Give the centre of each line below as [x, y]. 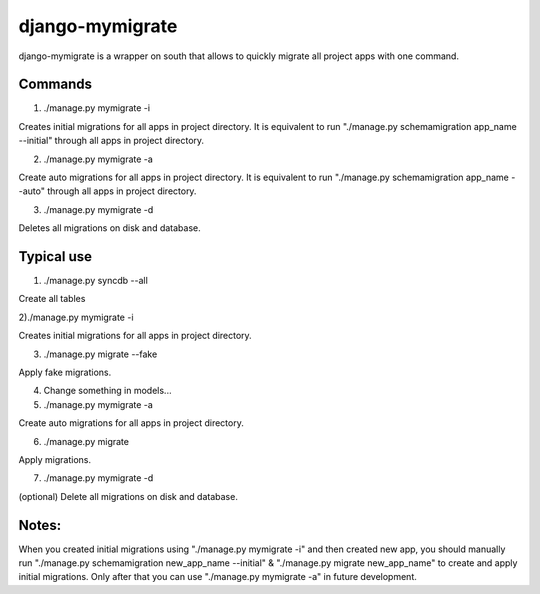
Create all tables [52, 299]
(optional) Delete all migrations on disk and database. [128, 496]
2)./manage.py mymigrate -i [76, 317]
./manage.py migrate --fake [100, 354]
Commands [55, 84]
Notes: [40, 525]
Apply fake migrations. [65, 372]
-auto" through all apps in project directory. [107, 191]
